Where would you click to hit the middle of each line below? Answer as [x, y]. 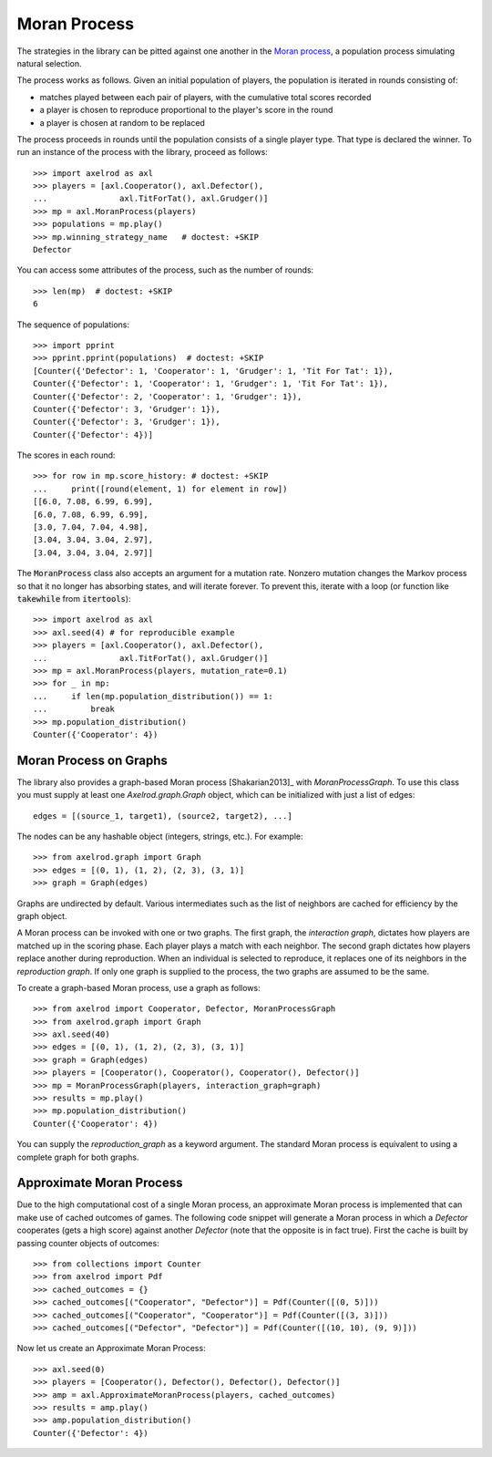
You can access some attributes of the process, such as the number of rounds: [165, 270]
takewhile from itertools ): [74, 599]
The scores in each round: [66, 455]
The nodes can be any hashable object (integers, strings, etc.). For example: [160, 836]
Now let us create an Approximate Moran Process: [111, 1348]
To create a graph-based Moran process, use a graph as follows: [138, 987]
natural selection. [49, 63]
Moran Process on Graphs [92, 760]
